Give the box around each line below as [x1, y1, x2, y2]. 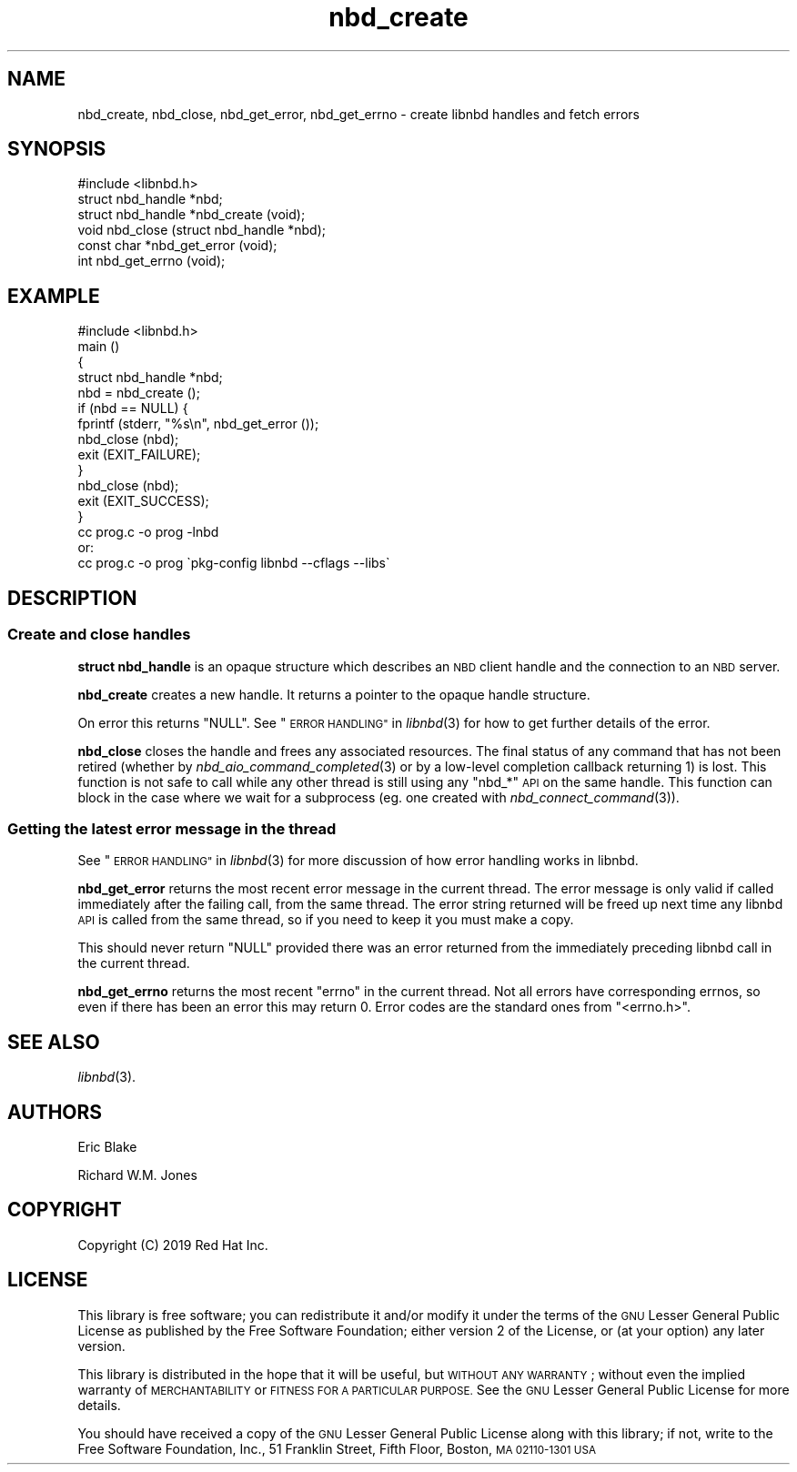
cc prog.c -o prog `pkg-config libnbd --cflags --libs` [77, 555, 390, 571]
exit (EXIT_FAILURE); [77, 447, 201, 463]
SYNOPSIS [7, 137, 106, 161]
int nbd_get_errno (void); [77, 253, 226, 269]
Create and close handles [7, 625, 191, 644]
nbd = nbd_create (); [77, 385, 200, 401]
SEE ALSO [7, 1030, 100, 1054]
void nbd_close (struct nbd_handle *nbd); [77, 222, 327, 238]
